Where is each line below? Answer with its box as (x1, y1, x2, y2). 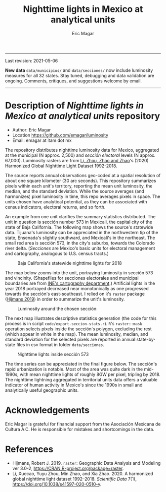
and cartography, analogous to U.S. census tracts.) (5, 250, 109, 256)
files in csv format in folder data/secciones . (16, 341, 105, 348)
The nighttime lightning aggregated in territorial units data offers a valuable (5, 376, 158, 382)
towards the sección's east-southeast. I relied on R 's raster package (5, 291, 145, 297)
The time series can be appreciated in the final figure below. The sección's (5, 361, 157, 367)
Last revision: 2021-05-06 (5, 58, 58, 63)
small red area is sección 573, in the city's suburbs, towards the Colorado (5, 240, 155, 246)
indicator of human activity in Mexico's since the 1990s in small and (5, 382, 143, 388)
